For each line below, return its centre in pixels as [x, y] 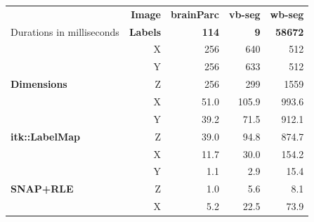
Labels [145, 31]
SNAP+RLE [42, 189]
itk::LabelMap [45, 136]
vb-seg [244, 14]
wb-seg [287, 14]
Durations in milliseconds [65, 31]
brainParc [195, 14]
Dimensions [39, 84]
